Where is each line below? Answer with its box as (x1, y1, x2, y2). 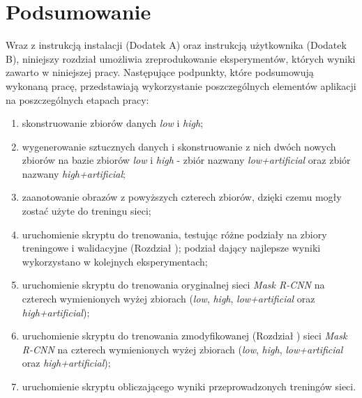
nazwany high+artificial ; (22, 166, 126, 181)
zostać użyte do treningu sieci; (22, 204, 151, 218)
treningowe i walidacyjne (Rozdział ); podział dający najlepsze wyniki (22, 240, 321, 255)
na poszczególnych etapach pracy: (6, 92, 149, 107)
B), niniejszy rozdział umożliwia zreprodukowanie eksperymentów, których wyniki (6, 51, 356, 66)
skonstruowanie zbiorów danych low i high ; (22, 116, 204, 130)
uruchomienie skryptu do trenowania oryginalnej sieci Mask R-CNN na (22, 277, 325, 292)
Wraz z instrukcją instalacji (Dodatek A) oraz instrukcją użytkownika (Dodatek (6, 38, 347, 52)
